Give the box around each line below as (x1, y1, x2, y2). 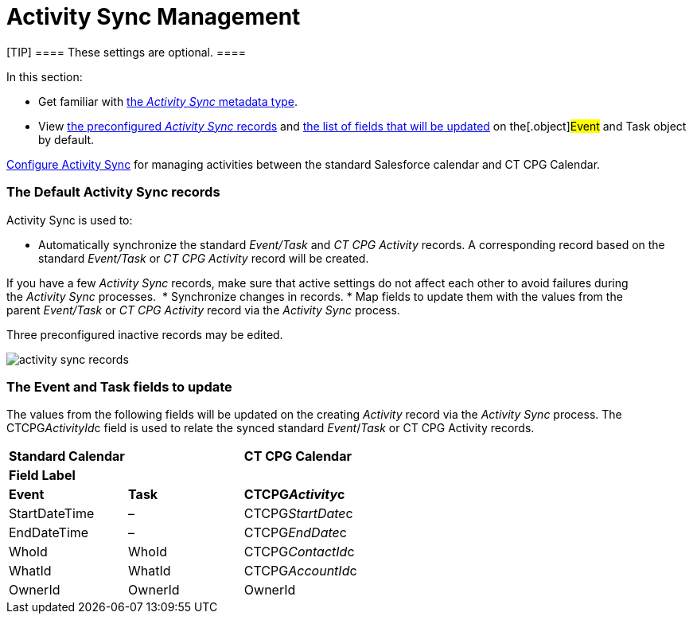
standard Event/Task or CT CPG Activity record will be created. (38, 251, 369, 265)
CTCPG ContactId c (243, 544, 355, 560)
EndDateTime (9, 524, 89, 541)
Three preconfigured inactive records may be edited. (6, 327, 283, 341)
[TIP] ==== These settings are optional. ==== (6, 45, 247, 59)
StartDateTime (9, 505, 95, 522)
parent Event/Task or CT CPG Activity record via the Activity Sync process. (6, 302, 400, 317)
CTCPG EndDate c (243, 524, 347, 541)
